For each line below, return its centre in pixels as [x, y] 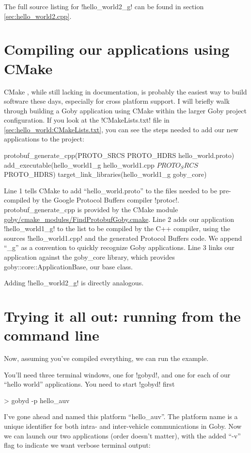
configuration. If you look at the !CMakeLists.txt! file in [87, 120]
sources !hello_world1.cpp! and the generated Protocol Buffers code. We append [123, 238]
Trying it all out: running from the [122, 316]
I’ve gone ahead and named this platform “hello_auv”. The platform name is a [121, 416]
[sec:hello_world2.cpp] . [38, 16]
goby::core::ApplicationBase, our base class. [68, 266]
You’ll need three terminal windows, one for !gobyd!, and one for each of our [117, 374]
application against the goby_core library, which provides [89, 257]
